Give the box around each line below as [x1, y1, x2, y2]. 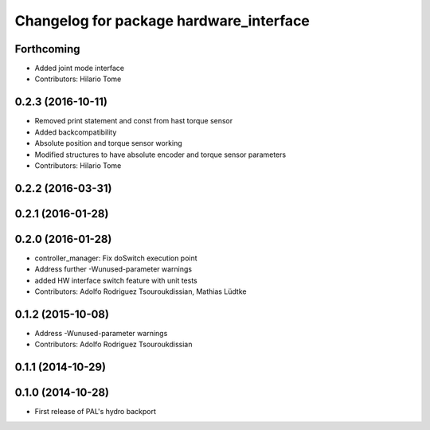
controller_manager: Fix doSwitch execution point [34, 253, 198, 263]
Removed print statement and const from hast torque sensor [34, 116, 233, 126]
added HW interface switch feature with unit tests [34, 276, 198, 285]
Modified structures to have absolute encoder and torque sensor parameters [34, 150, 287, 159]
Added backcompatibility [34, 127, 117, 137]
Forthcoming [14, 42, 80, 56]
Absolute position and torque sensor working [34, 139, 182, 148]
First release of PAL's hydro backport [34, 407, 157, 416]
